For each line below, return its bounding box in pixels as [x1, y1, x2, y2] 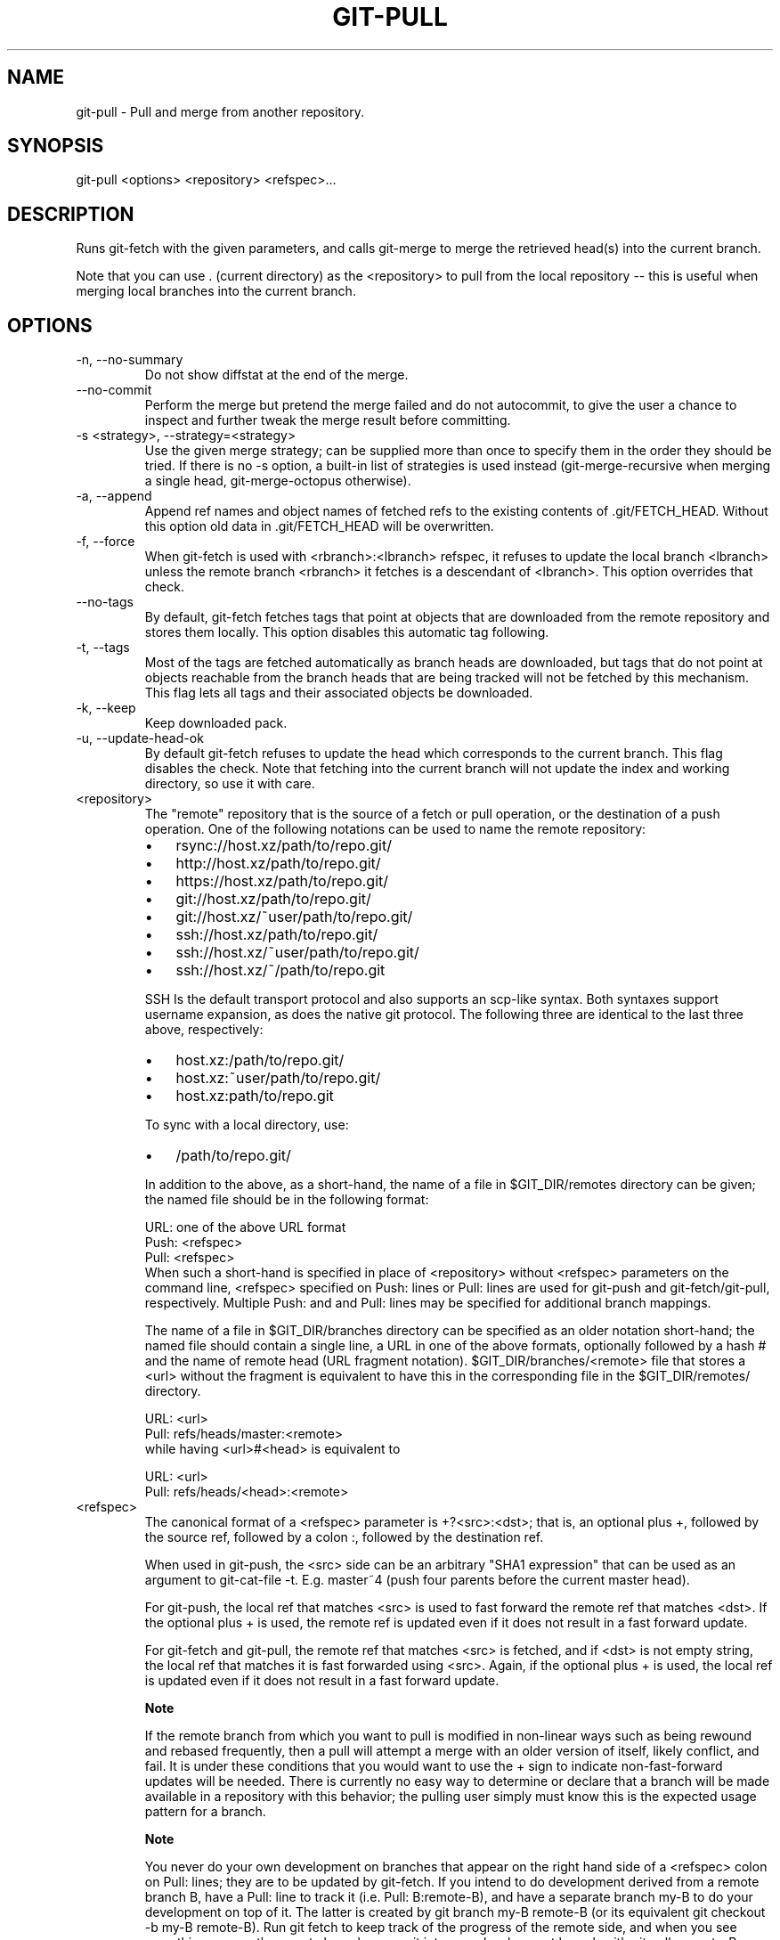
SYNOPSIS [7, 134, 104, 158]
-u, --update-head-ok [76, 730, 204, 746]
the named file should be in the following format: [144, 1192, 429, 1208]
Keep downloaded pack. [144, 715, 288, 731]
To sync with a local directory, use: [144, 1117, 349, 1133]
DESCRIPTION [7, 202, 134, 225]
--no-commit [76, 382, 152, 398]
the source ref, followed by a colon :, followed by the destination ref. [144, 1529, 544, 1545]
